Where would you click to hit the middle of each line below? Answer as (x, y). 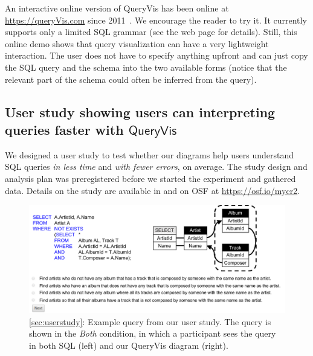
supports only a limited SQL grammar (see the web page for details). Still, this (151, 32)
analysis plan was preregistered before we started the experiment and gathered (150, 178)
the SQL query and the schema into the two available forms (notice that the (146, 67)
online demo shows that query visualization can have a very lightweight (137, 43)
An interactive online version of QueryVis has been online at (117, 8)
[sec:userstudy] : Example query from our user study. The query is (150, 321)
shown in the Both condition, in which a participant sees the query (153, 333)
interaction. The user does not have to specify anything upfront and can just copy (156, 55)
